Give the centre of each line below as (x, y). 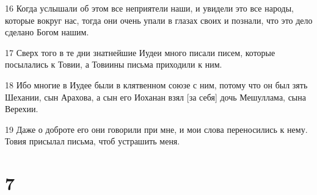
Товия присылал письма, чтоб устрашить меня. (93, 141)
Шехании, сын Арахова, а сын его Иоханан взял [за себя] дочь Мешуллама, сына (155, 97)
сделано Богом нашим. (47, 32)
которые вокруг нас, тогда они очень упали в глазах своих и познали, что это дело (159, 20)
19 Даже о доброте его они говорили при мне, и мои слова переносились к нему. (156, 129)
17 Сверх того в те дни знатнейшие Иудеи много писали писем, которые (140, 52)
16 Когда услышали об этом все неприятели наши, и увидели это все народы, (149, 8)
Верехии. (22, 109)
